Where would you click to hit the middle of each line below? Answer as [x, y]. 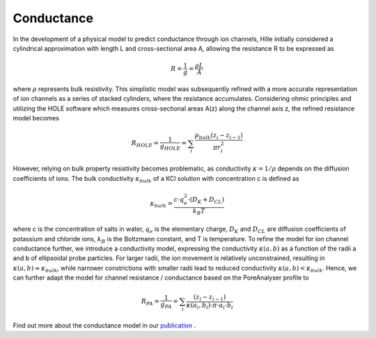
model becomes [36, 118]
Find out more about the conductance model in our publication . [104, 325]
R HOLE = [145, 144]
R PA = [150, 303]
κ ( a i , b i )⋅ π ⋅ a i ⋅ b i [210, 306]
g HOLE [170, 147]
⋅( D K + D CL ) [206, 200]
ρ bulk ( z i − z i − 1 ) [219, 136]
